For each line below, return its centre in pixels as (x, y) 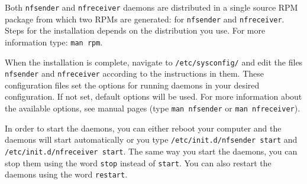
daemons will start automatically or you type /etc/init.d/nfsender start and (151, 139)
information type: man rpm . (54, 42)
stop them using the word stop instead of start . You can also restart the (138, 162)
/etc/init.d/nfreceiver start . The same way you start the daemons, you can (151, 151)
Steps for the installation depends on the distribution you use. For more (135, 30)
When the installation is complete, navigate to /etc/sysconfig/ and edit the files (154, 62)
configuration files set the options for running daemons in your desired (132, 85)
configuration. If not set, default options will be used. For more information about (153, 96)
